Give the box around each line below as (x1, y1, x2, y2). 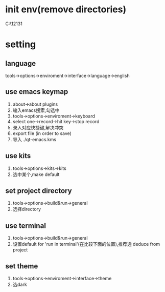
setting (5, 38, 36, 50)
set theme (5, 262, 38, 270)
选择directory (12, 206, 41, 212)
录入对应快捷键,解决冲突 (12, 124, 64, 130)
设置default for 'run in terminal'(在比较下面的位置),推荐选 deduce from (12, 241, 160, 247)
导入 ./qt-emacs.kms (12, 136, 57, 142)
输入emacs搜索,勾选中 (12, 107, 60, 113)
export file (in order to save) (12, 130, 72, 137)
